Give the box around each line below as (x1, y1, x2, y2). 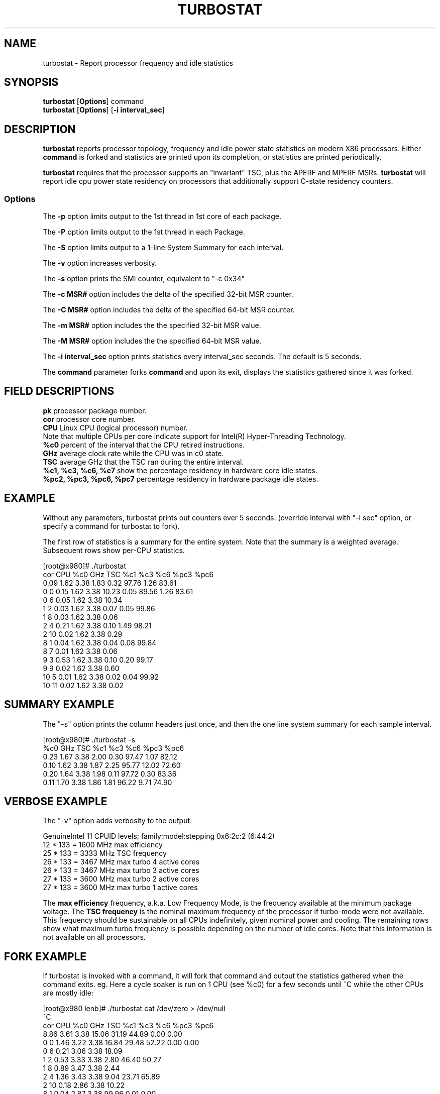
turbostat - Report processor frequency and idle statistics (43, 58, 233, 67)
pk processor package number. (43, 406, 147, 415)
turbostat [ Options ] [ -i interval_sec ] (43, 105, 165, 115)
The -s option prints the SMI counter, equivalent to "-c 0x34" (43, 274, 245, 283)
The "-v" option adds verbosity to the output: (43, 816, 192, 825)
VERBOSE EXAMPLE (4, 795, 107, 808)
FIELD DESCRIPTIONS (4, 385, 115, 398)
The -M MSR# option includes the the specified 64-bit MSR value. (43, 337, 262, 346)
